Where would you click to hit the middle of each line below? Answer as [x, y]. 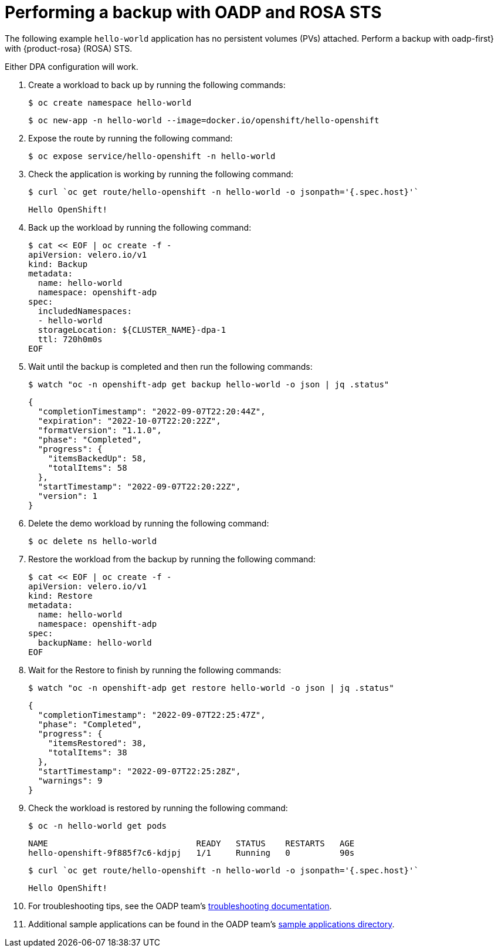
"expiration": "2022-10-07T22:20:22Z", [129, 421]
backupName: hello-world [95, 642]
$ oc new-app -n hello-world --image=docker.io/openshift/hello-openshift [204, 120]
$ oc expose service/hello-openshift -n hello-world [152, 156]
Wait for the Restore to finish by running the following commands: [155, 670]
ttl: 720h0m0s [70, 339]
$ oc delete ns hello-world [93, 541]
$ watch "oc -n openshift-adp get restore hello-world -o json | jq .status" [211, 688]
